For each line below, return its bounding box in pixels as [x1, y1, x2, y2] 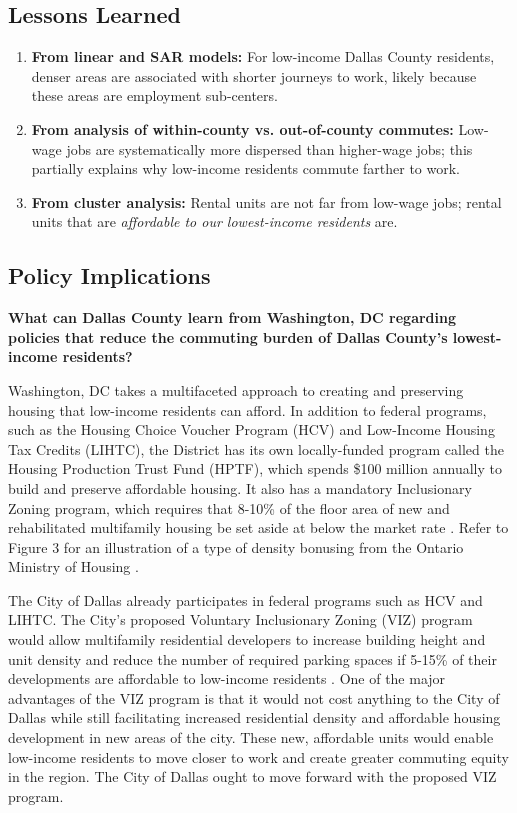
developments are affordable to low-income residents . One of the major [8, 668, 446, 689]
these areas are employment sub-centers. [31, 85, 278, 106]
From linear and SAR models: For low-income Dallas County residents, [31, 46, 495, 67]
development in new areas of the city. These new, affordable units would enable [8, 727, 494, 748]
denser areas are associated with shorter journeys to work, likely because [31, 65, 477, 86]
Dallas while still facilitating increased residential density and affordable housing [8, 707, 501, 728]
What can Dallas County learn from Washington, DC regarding [8, 307, 457, 328]
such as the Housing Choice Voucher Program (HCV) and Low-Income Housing [8, 419, 495, 440]
